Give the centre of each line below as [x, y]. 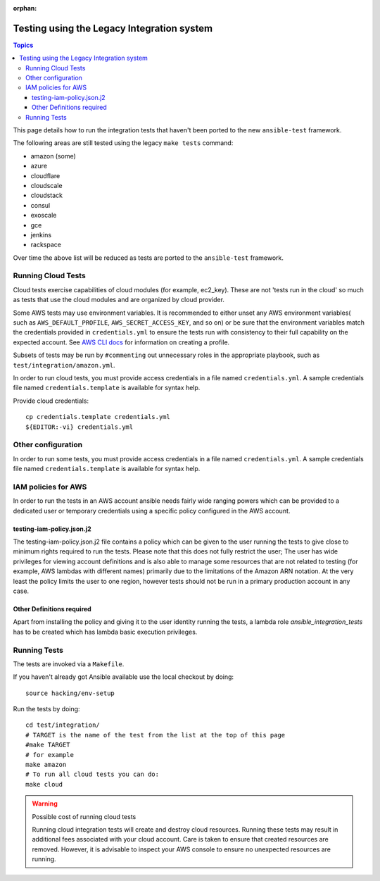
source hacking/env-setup [70, 693]
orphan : [25, 8]
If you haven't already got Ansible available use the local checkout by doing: [123, 677]
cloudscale [46, 185]
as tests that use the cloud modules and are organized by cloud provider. [119, 300]
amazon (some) [53, 156]
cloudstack [47, 195]
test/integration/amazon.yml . [64, 365]
